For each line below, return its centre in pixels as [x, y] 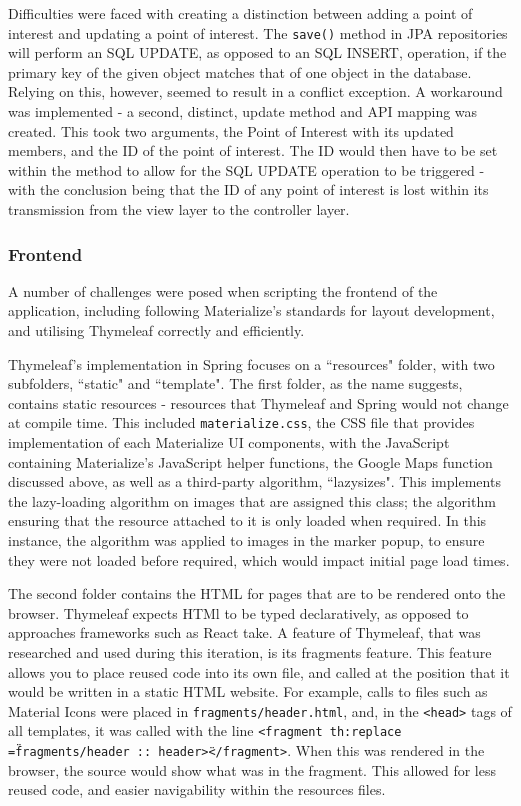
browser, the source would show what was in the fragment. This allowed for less [252, 769]
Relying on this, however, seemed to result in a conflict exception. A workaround [255, 91]
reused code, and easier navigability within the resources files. [197, 789]
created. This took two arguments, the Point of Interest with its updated [231, 130]
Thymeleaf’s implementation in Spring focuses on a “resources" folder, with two [251, 363]
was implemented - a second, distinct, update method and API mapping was [243, 111]
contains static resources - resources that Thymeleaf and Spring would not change [258, 402]
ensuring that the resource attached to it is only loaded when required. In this [247, 520]
